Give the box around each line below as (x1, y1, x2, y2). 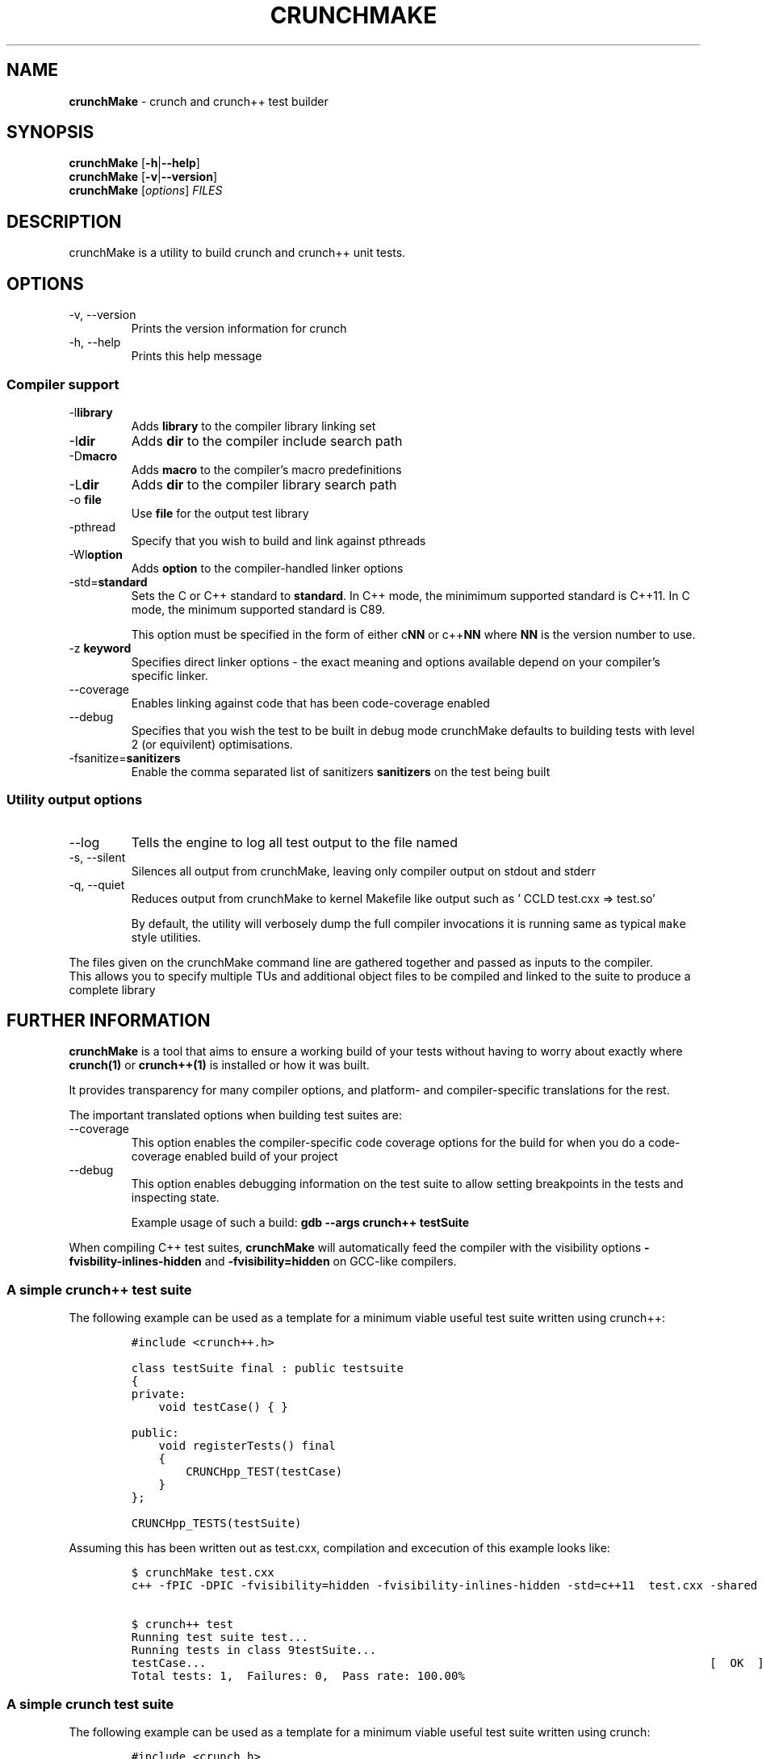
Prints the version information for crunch (131, 321, 347, 336)
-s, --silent (69, 850, 126, 864)
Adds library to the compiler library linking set (131, 418, 376, 433)
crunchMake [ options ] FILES (69, 183, 223, 198)
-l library (69, 405, 113, 419)
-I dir (69, 432, 95, 449)
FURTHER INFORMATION (6, 1010, 211, 1031)
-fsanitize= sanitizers (69, 750, 181, 765)
